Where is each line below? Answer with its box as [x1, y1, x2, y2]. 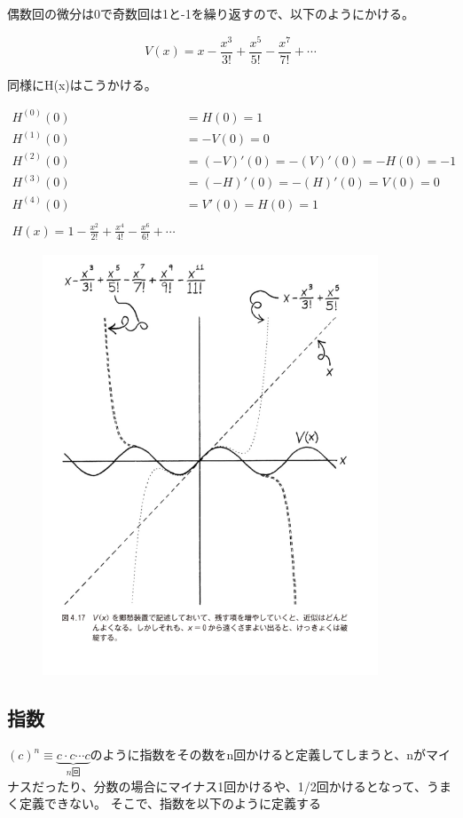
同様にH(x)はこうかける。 [7, 75, 157, 93]
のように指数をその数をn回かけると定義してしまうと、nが [90, 745, 427, 764]
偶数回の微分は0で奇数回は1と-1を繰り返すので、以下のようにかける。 [7, 4, 415, 22]
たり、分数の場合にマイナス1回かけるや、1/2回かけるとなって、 [56, 776, 427, 795]
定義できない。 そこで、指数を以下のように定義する [19, 794, 322, 813]
